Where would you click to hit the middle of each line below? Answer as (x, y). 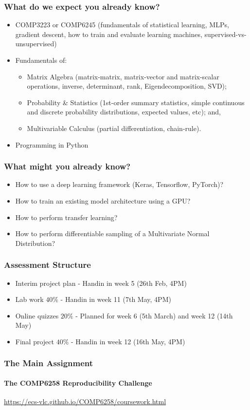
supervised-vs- (225, 34)
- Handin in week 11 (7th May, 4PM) (116, 299)
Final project (35, 341)
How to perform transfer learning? (66, 217)
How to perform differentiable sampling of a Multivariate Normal (112, 233)
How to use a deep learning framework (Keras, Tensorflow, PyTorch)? (119, 184)
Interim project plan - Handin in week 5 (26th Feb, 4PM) (101, 283)
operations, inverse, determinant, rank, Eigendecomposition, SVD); (127, 86)
